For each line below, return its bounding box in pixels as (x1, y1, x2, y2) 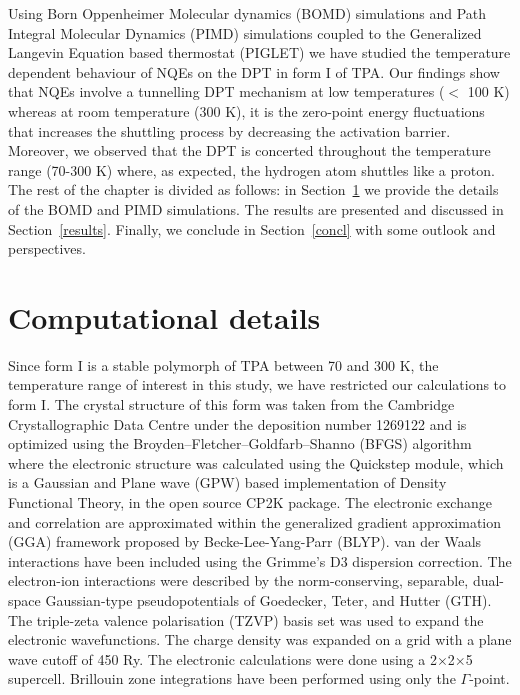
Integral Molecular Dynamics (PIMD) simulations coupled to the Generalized (8, 22, 482, 43)
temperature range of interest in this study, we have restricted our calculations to (8, 374, 507, 395)
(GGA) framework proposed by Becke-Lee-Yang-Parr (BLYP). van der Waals (8, 531, 482, 552)
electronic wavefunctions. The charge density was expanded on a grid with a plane (8, 629, 512, 650)
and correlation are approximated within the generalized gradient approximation (8, 511, 502, 532)
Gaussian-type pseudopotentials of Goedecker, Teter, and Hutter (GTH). (45, 589, 492, 610)
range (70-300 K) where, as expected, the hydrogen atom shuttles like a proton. (8, 159, 495, 180)
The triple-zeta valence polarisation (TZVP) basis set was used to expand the (8, 609, 484, 630)
